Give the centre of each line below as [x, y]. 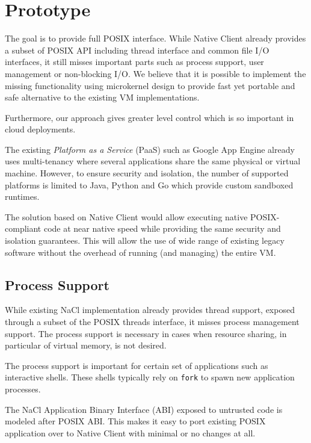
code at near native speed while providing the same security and [162, 228]
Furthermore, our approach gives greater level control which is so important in [149, 117]
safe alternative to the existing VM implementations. [102, 97]
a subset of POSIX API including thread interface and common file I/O [137, 50]
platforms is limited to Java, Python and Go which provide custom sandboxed [149, 184]
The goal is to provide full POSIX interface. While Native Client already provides [155, 38]
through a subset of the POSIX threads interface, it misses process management [152, 322]
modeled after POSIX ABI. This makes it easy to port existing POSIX [135, 421]
